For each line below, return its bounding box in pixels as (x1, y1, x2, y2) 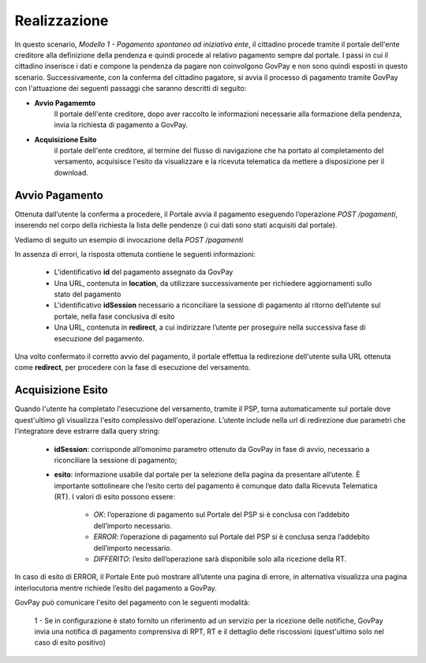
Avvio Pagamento (14, 188, 104, 202)
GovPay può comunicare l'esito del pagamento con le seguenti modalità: (14, 597, 250, 608)
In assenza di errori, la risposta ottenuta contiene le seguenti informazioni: (14, 249, 256, 258)
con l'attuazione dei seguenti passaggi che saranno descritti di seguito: (14, 84, 247, 93)
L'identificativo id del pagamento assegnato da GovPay (54, 267, 234, 277)
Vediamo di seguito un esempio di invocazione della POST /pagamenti (14, 235, 244, 244)
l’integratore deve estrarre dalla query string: (14, 427, 161, 436)
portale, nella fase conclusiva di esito (54, 311, 175, 321)
